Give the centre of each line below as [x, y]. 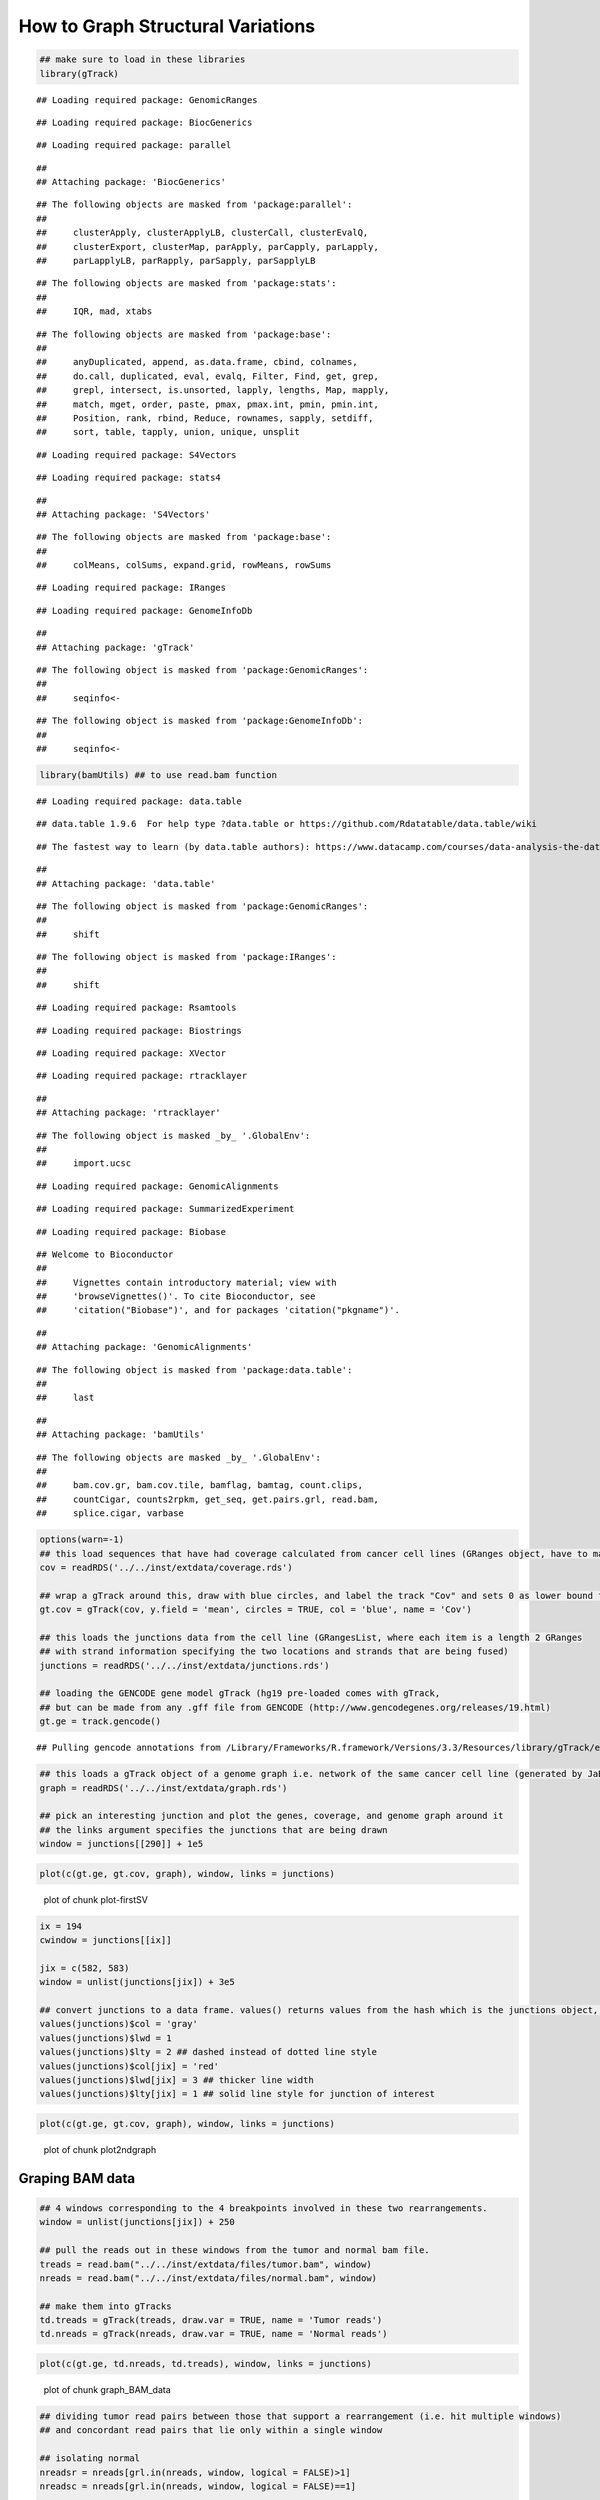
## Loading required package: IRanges [131, 588]
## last [65, 1398]
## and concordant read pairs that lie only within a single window [211, 2430]
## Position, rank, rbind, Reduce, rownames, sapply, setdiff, [205, 418]
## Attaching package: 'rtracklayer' [129, 1113]
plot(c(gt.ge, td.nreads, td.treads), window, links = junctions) [205, 2364]
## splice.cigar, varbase [110, 1513]
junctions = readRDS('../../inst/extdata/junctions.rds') [184, 1665]
